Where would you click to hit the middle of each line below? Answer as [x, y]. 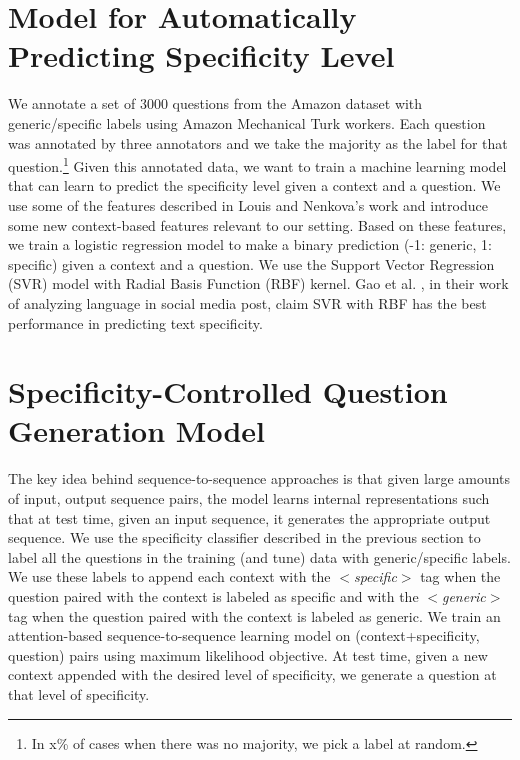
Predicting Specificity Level [201, 55]
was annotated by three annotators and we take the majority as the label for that [258, 142]
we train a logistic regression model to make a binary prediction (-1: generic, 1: [250, 244]
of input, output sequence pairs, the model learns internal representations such [249, 498]
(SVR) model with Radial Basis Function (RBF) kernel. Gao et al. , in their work [258, 283]
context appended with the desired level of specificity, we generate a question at [252, 674]
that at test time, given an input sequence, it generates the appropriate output [249, 517]
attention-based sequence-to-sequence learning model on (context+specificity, [244, 635]
